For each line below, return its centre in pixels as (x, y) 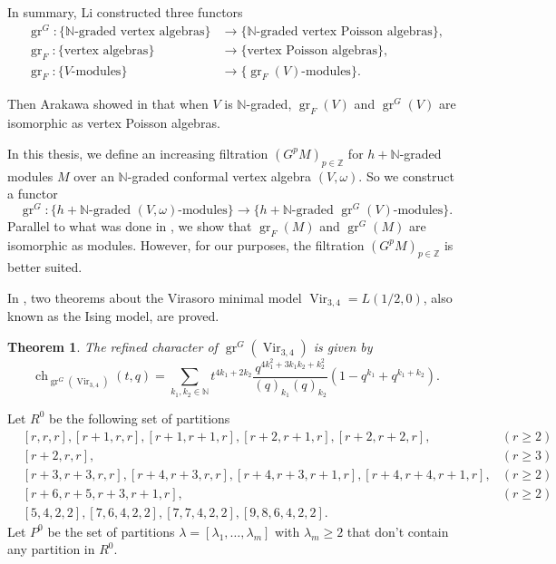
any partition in (51, 549)
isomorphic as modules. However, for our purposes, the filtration (186, 244)
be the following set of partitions (140, 418)
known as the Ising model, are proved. (113, 316)
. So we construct (406, 175)
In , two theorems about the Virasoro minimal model (155, 297)
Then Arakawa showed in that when (108, 104)
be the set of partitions (111, 531)
